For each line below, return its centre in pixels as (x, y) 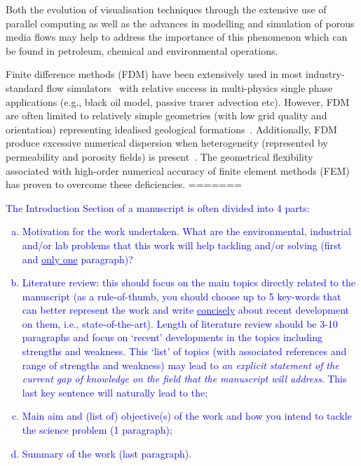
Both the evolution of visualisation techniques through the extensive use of (166, 9)
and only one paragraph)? (77, 259)
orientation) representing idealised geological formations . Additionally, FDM (171, 129)
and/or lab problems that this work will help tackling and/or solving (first (182, 245)
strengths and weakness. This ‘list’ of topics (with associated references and (184, 351)
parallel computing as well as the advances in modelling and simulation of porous (180, 23)
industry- (325, 74)
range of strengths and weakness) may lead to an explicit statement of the (180, 365)
